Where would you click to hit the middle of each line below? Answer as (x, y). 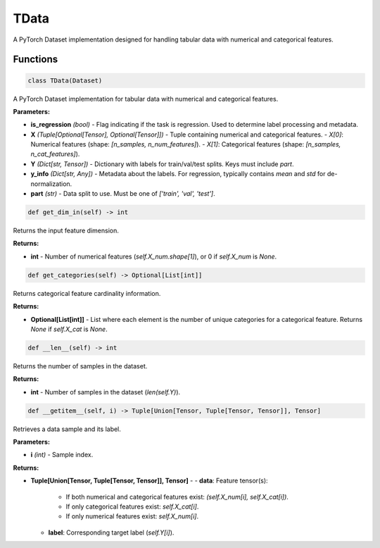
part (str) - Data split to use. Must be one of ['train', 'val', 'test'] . (123, 194)
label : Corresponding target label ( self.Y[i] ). (111, 533)
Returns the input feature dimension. (66, 231)
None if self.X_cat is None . (69, 329)
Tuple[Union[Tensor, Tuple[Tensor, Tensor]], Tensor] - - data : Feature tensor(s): (149, 481)
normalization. (51, 184)
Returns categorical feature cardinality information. (87, 293)
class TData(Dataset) (65, 80)
